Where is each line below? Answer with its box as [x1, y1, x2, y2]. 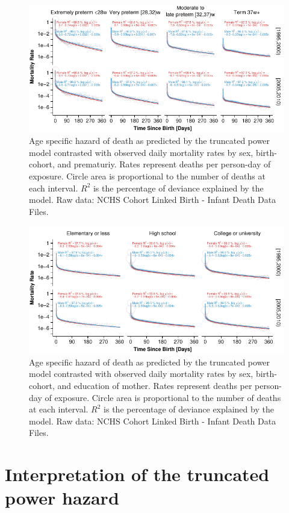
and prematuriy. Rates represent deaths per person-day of [57, 158, 271, 170]
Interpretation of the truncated [5, 462, 270, 487]
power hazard [5, 485, 119, 510]
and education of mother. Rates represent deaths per [57, 379, 252, 391]
